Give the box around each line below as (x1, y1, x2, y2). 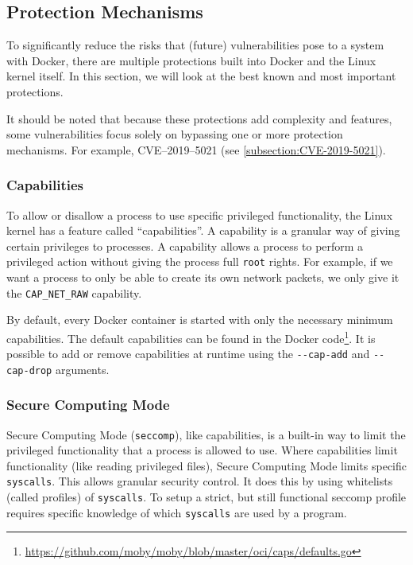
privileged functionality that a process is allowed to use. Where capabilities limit (6, 442, 398, 458)
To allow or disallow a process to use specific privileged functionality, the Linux (6, 206, 393, 223)
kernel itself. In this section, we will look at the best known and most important (6, 68, 396, 84)
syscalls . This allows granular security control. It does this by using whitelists (6, 473, 393, 489)
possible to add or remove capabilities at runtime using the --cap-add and (6, 345, 370, 362)
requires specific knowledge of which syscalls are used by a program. (6, 504, 347, 520)
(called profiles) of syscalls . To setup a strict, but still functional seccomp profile (6, 489, 407, 505)
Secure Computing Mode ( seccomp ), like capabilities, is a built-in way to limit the (6, 426, 406, 442)
